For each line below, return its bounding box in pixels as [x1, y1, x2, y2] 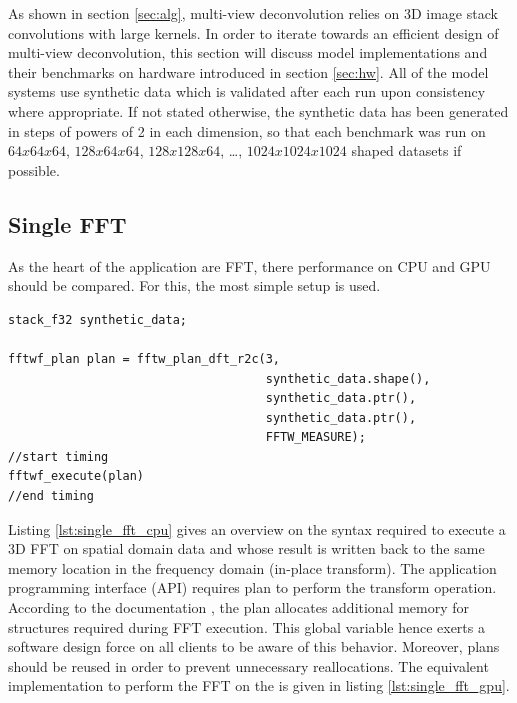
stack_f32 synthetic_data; [8, 312, 187, 327]
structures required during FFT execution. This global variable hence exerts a [8, 616, 485, 637]
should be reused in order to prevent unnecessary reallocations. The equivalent [8, 655, 489, 676]
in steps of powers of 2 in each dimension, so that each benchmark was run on [8, 120, 486, 141]
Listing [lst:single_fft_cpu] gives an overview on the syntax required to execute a [8, 518, 506, 539]
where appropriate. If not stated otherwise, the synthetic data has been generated [8, 100, 509, 121]
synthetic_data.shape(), [265, 371, 431, 386]
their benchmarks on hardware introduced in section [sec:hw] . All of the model [8, 61, 489, 82]
